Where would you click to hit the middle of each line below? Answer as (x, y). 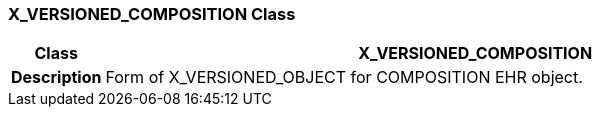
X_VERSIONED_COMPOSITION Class (152, 14)
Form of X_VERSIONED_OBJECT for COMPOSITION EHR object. (344, 77)
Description (56, 77)
